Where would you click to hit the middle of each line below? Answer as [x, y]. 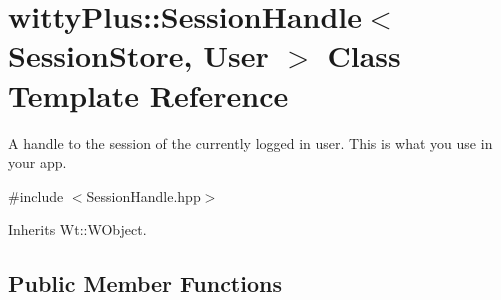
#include [36, 195]
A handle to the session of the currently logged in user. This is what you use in [250, 142]
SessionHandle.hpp [143, 195]
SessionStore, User [138, 55]
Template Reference [148, 94]
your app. [37, 162]
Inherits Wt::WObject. [77, 229]
